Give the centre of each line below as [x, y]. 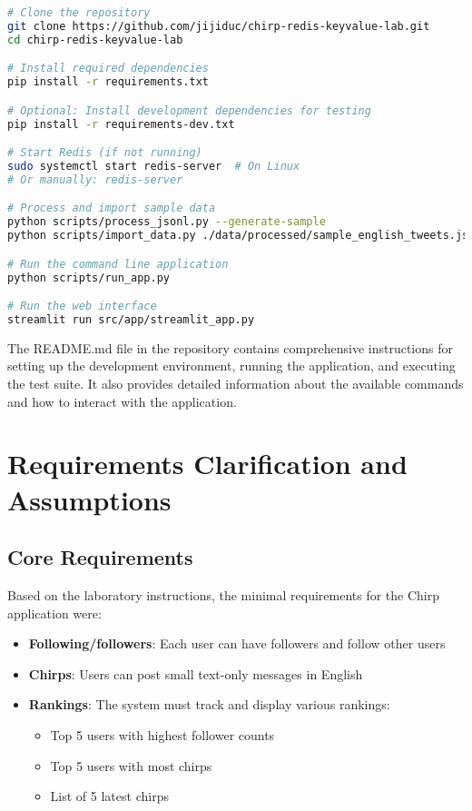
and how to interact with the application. [122, 401]
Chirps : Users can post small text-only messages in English [196, 673]
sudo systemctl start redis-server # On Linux [154, 166]
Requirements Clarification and [207, 464]
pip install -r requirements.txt [108, 82]
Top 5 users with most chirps [131, 765]
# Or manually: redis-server [95, 179]
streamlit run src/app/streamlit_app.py [131, 319]
